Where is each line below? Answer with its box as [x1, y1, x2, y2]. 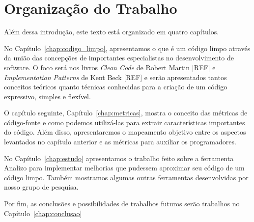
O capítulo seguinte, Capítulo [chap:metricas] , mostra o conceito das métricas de [4, 108, 248, 118]
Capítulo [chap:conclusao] [4, 208, 82, 218]
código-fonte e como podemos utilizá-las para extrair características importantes [4, 117, 245, 127]
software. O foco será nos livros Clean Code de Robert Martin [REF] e [4, 62, 216, 72]
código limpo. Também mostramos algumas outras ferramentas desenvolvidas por [4, 172, 249, 182]
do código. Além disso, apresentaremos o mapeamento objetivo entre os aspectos [4, 127, 246, 137]
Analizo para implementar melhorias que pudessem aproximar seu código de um [4, 163, 245, 173]
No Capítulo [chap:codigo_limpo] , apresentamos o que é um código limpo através [4, 43, 251, 53]
